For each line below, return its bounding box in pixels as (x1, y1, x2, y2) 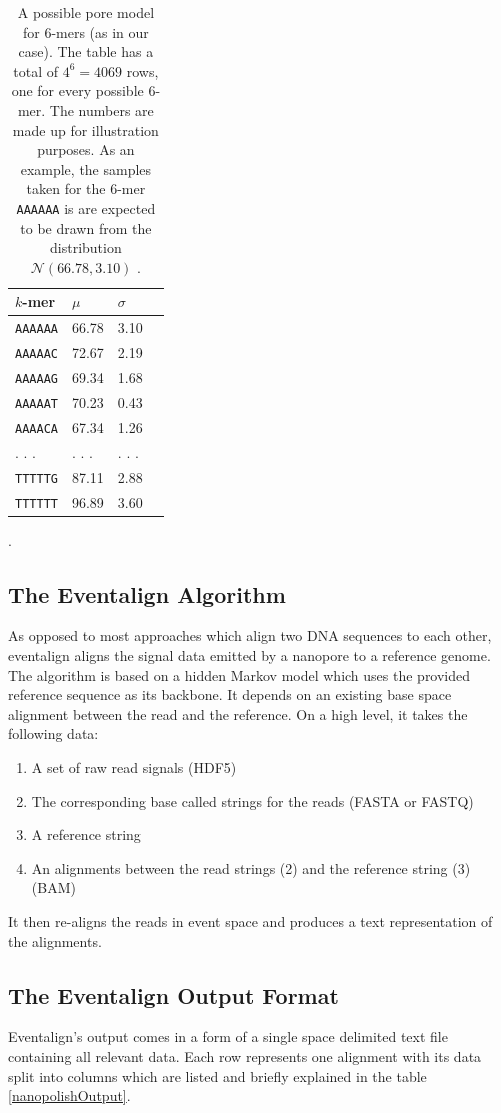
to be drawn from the (20, 217, 152, 238)
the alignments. (8, 930, 102, 951)
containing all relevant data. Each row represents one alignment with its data (8, 1045, 482, 1066)
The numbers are (49, 99, 154, 120)
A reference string (31, 824, 141, 845)
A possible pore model (17, 2, 155, 22)
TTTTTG (15, 471, 58, 486)
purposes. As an (37, 139, 135, 160)
